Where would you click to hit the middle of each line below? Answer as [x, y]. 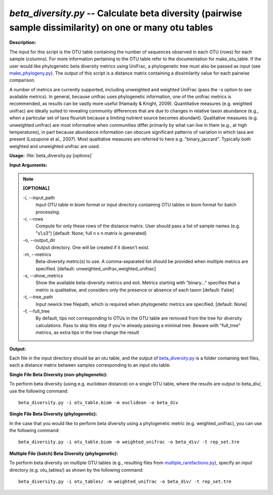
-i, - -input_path [39, 197]
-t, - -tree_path [38, 297]
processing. [48, 212]
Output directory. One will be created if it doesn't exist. [93, 247]
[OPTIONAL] [36, 188]
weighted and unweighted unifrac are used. [55, 146]
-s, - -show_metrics [43, 276]
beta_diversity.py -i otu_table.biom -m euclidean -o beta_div [98, 402]
